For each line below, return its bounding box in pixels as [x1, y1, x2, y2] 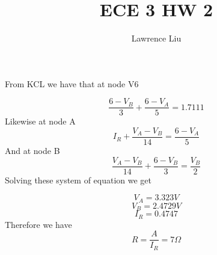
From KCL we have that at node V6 [5, 77, 139, 90]
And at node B [5, 144, 60, 157]
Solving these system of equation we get [5, 173, 152, 186]
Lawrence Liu [131, 32, 182, 45]
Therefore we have [5, 218, 72, 230]
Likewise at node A [5, 115, 76, 127]
